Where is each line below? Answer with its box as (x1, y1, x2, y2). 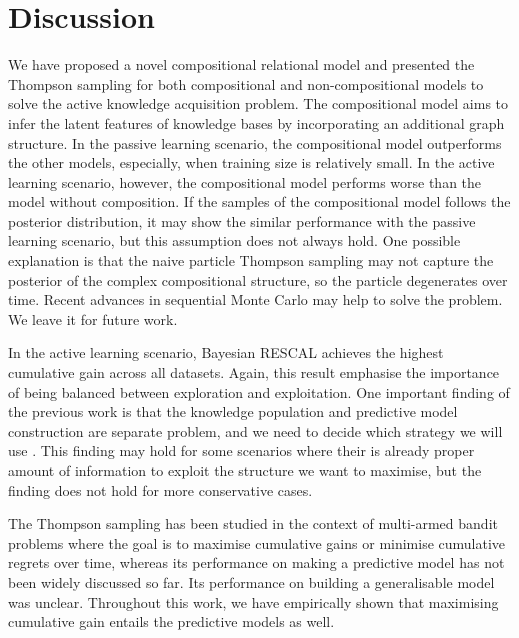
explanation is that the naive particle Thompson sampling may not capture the (8, 250, 494, 271)
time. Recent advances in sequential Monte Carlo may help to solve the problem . (8, 289, 503, 310)
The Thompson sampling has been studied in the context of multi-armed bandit (8, 513, 498, 534)
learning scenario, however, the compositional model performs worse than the (8, 171, 482, 192)
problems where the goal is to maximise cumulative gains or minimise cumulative (8, 532, 506, 553)
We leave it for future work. (8, 308, 178, 329)
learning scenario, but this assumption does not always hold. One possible (8, 230, 461, 251)
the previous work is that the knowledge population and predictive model (8, 401, 458, 422)
